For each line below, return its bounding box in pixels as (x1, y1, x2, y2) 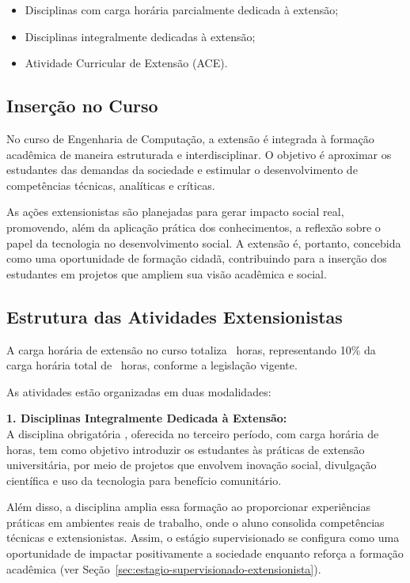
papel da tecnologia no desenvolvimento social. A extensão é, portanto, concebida (6, 234, 401, 251)
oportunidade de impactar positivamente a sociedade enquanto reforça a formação (6, 545, 404, 562)
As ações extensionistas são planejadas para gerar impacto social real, (6, 203, 344, 220)
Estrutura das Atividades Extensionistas (6, 304, 343, 328)
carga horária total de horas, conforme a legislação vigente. (6, 357, 298, 373)
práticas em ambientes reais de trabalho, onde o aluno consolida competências (6, 513, 385, 530)
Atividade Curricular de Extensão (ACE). (25, 55, 228, 71)
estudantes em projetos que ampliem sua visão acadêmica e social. (6, 265, 327, 282)
